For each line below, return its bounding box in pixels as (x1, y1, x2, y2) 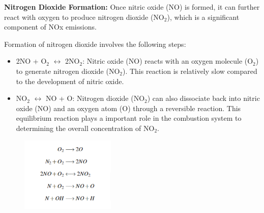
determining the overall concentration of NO (16, 122, 155, 133)
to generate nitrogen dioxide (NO (16, 65, 120, 76)
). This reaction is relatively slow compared (122, 65, 257, 76)
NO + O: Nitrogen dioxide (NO (45, 93, 145, 103)
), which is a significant (167, 11, 240, 22)
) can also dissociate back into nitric (147, 93, 260, 103)
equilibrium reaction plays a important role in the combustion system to (16, 113, 242, 123)
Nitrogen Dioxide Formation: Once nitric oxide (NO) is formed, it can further (4, 2, 260, 12)
